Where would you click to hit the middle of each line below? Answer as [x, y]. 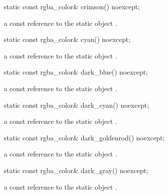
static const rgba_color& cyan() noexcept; [67, 39]
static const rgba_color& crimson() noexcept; [72, 6]
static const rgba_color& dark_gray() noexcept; [76, 170]
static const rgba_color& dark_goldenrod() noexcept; [84, 137]
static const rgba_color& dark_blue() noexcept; [76, 72]
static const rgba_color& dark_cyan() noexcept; [76, 105]
